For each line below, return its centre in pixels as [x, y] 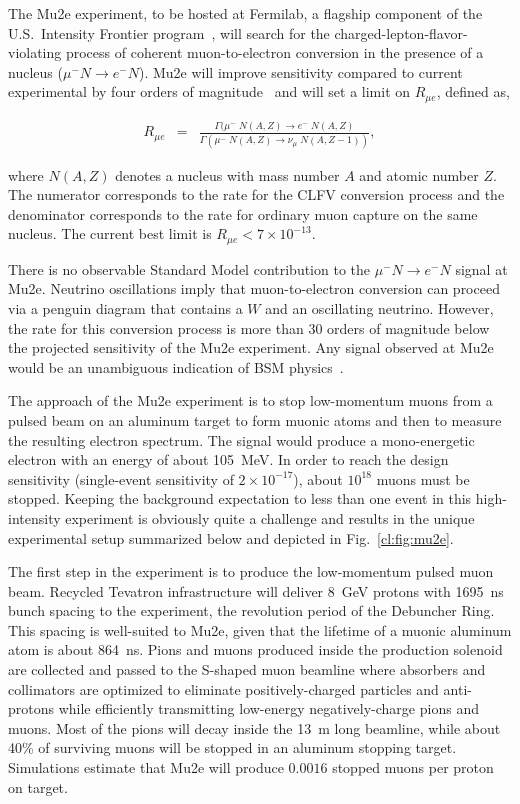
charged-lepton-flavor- [401, 32]
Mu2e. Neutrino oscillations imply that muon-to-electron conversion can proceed [254, 288]
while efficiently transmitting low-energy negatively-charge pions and [268, 708]
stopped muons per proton [413, 767]
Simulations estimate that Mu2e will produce [146, 767]
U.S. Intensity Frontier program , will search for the [169, 32]
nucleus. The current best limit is [110, 233]
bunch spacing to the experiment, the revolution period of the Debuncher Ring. [251, 610]
